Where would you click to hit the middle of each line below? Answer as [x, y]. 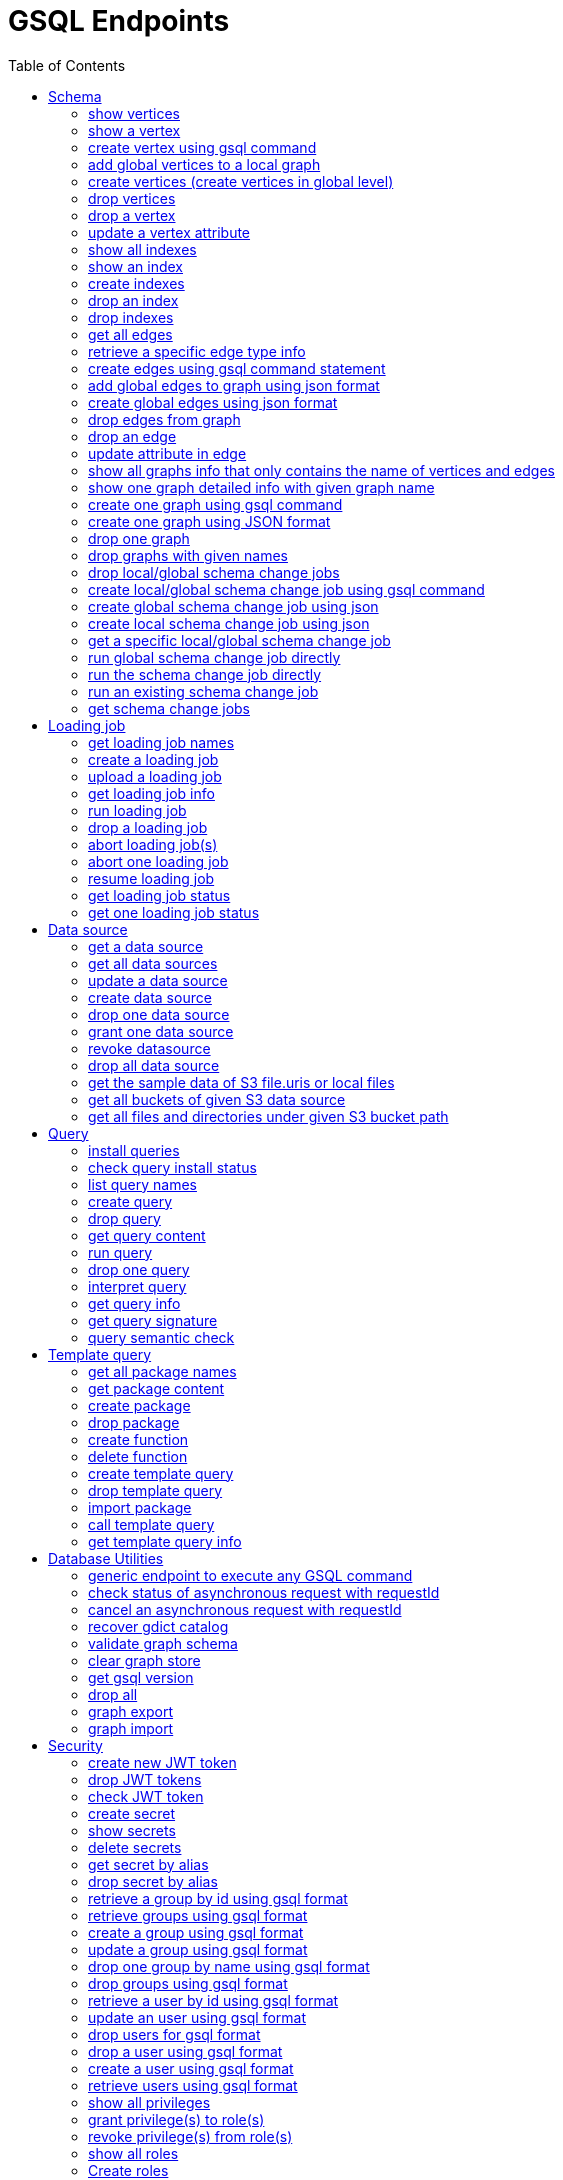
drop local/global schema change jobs [214, 572]
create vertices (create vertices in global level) [241, 181]
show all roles [133, 2153]
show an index [135, 266]
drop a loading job [148, 827]
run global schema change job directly [214, 657]
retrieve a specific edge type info [197, 351]
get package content [156, 1388]
